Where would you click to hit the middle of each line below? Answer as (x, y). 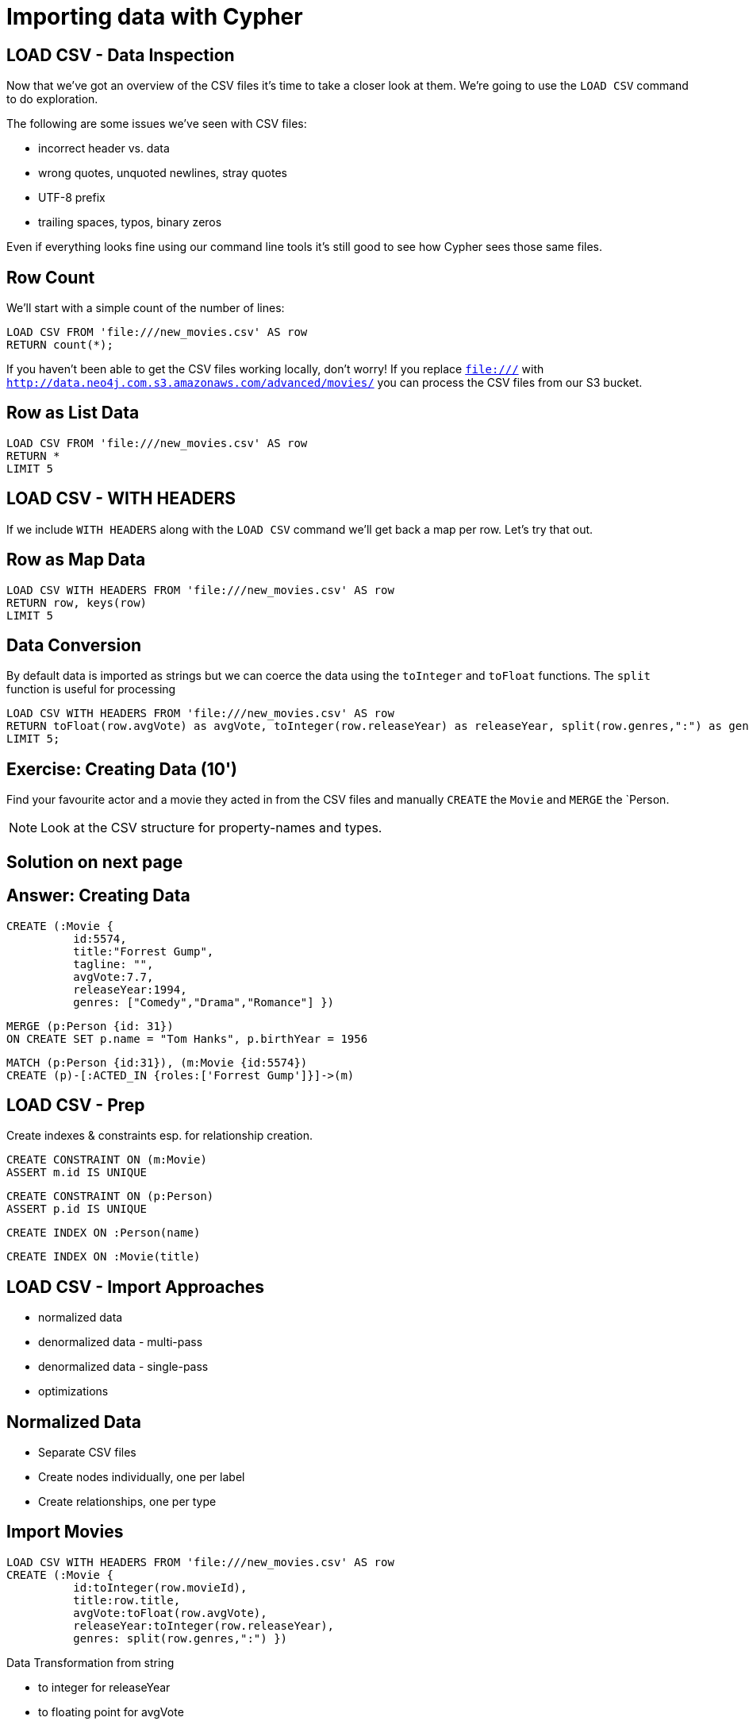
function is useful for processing (91, 689)
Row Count (51, 277)
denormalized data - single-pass (123, 1367)
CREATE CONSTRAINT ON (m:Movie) (107, 1160)
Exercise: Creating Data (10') (122, 769)
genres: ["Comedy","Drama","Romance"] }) (204, 1002)
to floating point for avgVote (111, 1711)
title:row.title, (127, 1600)
